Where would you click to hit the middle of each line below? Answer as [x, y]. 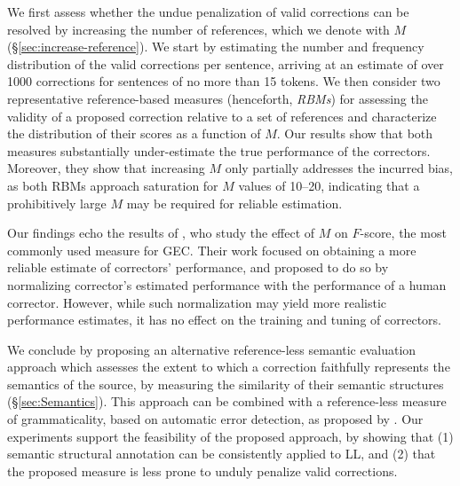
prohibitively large [57, 203]
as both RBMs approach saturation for [113, 185]
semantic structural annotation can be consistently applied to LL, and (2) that [222, 454]
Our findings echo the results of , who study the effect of [161, 233]
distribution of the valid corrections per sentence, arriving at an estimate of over [226, 63]
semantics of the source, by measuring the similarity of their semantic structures [226, 384]
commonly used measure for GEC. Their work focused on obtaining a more [212, 250]
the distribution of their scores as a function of [134, 133]
